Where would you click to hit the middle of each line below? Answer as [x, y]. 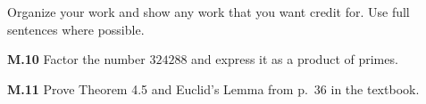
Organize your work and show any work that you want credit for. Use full [209, 12]
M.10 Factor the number [76, 59]
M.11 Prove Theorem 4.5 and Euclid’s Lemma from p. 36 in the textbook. [213, 88]
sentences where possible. [76, 29]
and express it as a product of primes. [295, 59]
